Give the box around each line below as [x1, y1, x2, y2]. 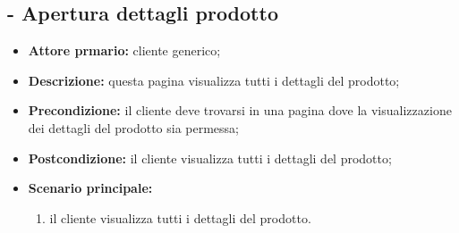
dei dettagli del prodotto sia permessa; [28, 118, 239, 137]
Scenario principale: [28, 179, 153, 197]
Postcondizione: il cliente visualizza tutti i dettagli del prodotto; [28, 148, 392, 167]
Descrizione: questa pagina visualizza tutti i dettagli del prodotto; [28, 71, 400, 89]
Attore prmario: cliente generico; [28, 41, 221, 60]
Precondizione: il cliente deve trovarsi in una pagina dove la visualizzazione [28, 101, 452, 120]
